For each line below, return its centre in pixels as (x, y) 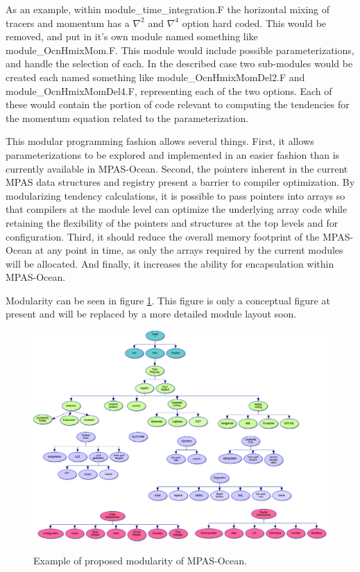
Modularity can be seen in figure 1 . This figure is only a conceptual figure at (168, 300)
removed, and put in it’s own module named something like (132, 36)
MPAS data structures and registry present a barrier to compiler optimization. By (180, 182)
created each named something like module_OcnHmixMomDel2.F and (155, 77)
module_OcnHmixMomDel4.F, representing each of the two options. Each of (169, 90)
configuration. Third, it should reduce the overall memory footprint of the (163, 236)
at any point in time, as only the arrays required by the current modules (189, 250)
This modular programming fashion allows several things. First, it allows (160, 141)
